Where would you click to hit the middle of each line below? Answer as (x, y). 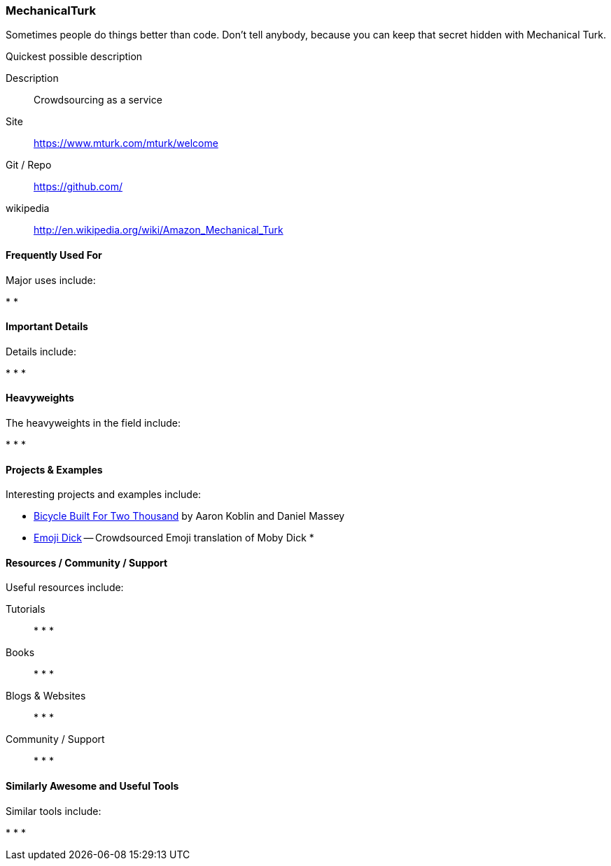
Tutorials (26, 609)
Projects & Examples (54, 469)
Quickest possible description (74, 57)
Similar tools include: (54, 811)
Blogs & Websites (46, 696)
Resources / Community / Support (87, 562)
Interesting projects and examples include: (104, 495)
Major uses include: (51, 280)
